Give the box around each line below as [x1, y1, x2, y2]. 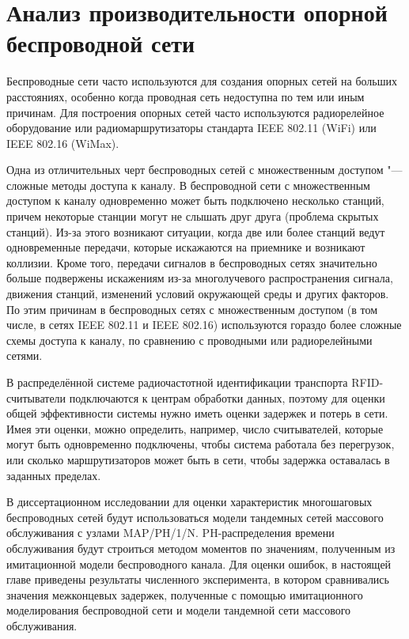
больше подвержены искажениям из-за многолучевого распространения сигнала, [6, 270, 393, 286]
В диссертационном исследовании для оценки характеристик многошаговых [6, 493, 373, 510]
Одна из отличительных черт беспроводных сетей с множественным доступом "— [6, 161, 403, 178]
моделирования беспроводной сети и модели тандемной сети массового [6, 602, 351, 618]
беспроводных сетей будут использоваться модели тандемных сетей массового [6, 509, 384, 525]
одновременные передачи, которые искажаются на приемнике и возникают [6, 239, 365, 255]
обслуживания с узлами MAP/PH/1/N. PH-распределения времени [6, 524, 335, 541]
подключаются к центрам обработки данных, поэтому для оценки [69, 389, 385, 406]
